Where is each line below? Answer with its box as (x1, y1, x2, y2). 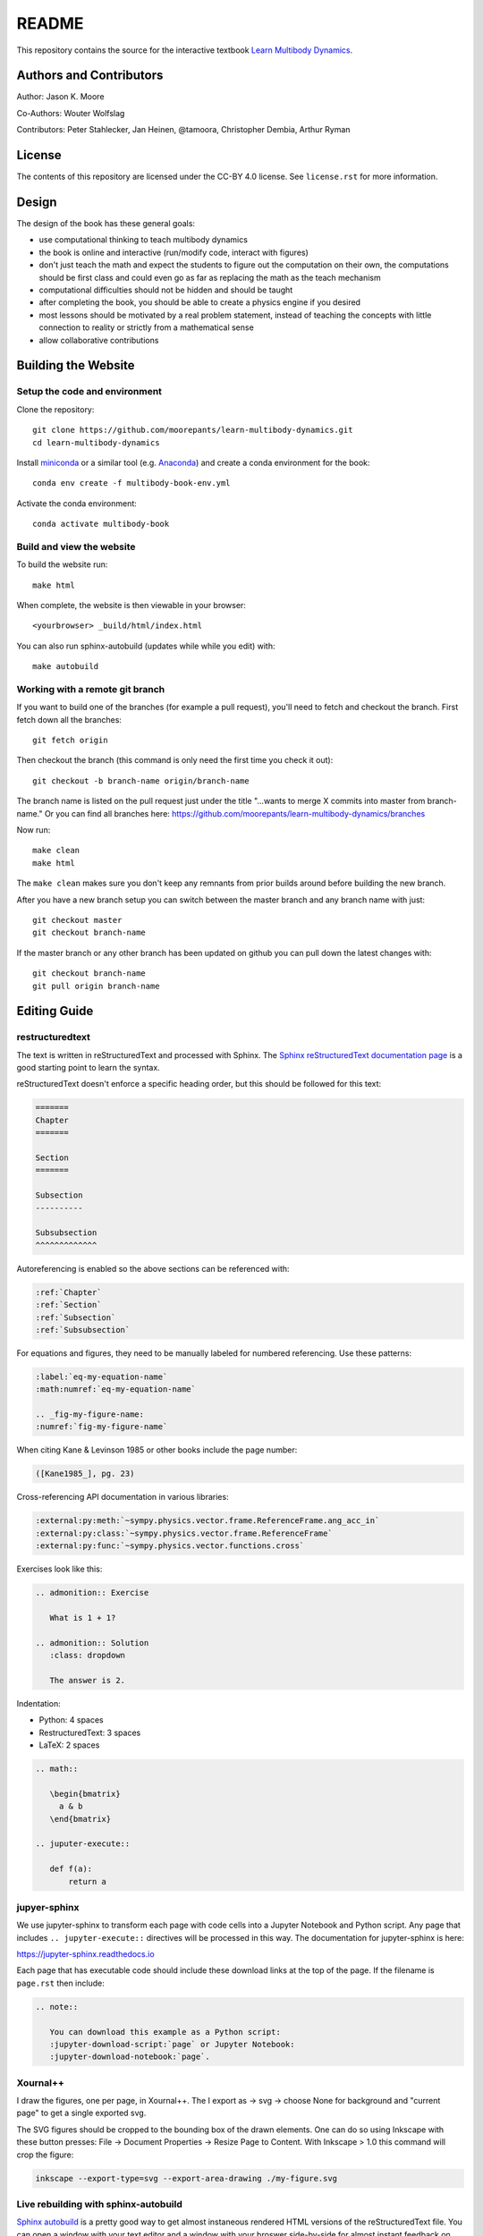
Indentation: (16, 1698, 62, 1708)
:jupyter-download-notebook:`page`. (49, 2052, 210, 2062)
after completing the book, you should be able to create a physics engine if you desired (38, 297, 361, 308)
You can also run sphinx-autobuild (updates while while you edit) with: (16, 640, 276, 651)
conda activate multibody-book (32, 519, 170, 529)
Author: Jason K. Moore (16, 91, 105, 102)
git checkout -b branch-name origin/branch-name (32, 775, 250, 786)
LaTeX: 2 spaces (38, 1740, 100, 1750)
